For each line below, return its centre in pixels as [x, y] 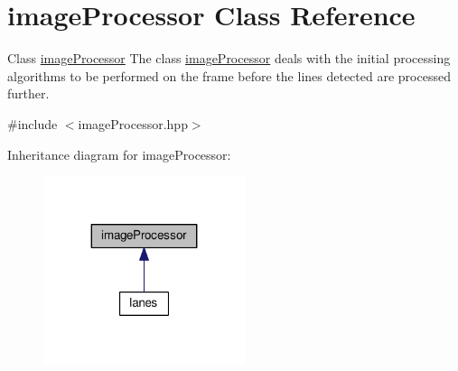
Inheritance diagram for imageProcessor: [119, 154]
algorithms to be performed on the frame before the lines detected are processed [229, 75]
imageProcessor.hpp [133, 123]
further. [28, 93]
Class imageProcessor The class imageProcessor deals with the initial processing [229, 58]
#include [33, 123]
